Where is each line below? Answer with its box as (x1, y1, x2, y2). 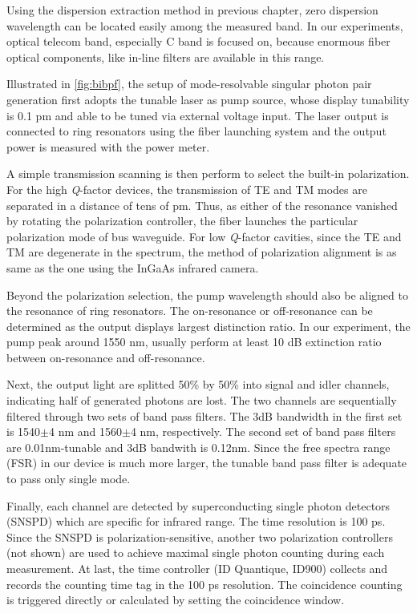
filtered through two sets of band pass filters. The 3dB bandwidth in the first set (6, 407, 403, 424)
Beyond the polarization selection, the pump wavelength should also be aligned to (6, 286, 408, 303)
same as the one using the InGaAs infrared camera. (6, 259, 259, 276)
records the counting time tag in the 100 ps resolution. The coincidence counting (6, 575, 403, 592)
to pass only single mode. (6, 470, 131, 487)
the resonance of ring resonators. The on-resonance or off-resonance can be (6, 302, 373, 319)
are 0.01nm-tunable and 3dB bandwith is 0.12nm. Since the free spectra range (6, 438, 391, 455)
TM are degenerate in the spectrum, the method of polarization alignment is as (6, 244, 397, 260)
